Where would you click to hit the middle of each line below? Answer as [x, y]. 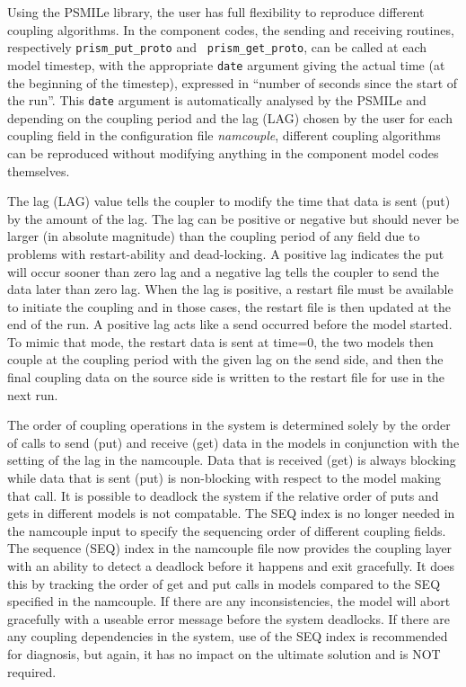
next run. [33, 394]
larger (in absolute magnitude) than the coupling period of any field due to [214, 236]
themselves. [39, 170]
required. [32, 671]
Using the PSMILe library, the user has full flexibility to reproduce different [216, 12]
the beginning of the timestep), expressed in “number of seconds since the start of [233, 82]
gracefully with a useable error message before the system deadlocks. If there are [229, 618]
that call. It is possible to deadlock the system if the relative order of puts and [223, 495]
